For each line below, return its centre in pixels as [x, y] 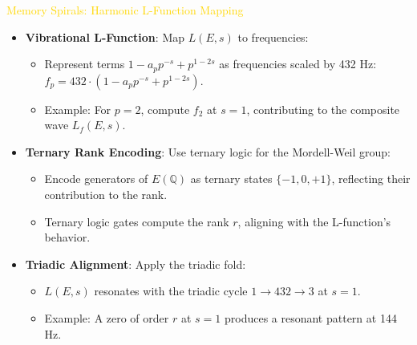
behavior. [67, 237]
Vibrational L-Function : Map [105, 37]
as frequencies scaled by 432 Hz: [298, 64]
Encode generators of [96, 179]
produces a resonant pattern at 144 [310, 317]
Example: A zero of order [107, 317]
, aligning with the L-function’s [314, 221]
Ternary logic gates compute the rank [137, 221]
